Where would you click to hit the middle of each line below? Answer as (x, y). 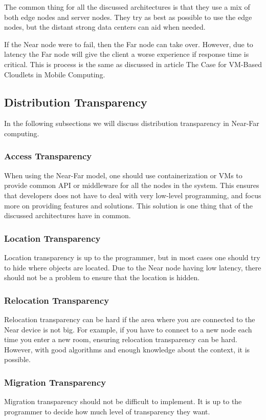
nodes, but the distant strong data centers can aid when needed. (105, 27)
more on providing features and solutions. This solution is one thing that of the (128, 205)
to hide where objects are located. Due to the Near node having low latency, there (133, 267)
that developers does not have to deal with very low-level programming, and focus (133, 195)
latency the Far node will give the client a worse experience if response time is (127, 54)
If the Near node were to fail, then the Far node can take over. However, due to (129, 44)
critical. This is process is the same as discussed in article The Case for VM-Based (133, 64)
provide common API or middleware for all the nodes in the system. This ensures (132, 185)
